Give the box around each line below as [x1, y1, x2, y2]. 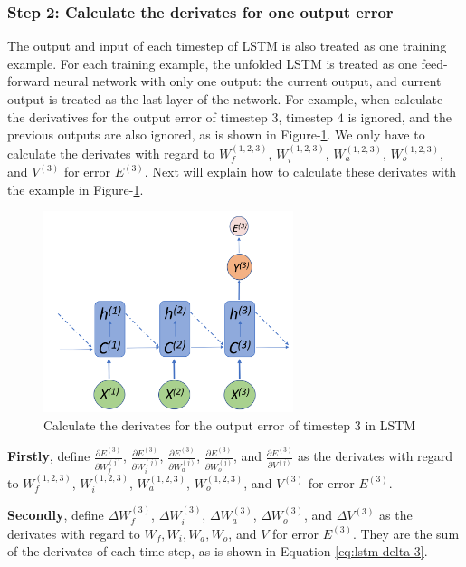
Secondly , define [7, 505, 104, 524]
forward [7, 72, 50, 91]
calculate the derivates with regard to [7, 143, 215, 162]
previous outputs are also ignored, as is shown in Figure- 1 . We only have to [7, 125, 425, 144]
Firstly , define [7, 447, 90, 466]
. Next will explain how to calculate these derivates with [144, 162, 457, 181]
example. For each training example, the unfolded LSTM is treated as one [7, 53, 417, 72]
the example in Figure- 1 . [7, 179, 144, 198]
